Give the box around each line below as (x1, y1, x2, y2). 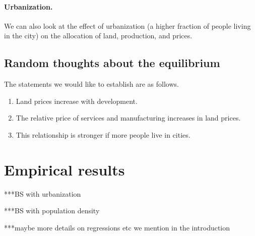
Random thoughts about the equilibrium (4, 55, 220, 71)
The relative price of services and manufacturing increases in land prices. (16, 112, 241, 123)
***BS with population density (4, 205, 100, 216)
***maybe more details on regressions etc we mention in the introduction (4, 222, 230, 232)
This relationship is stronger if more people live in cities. (16, 129, 190, 140)
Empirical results (4, 159, 125, 180)
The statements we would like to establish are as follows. (4, 79, 179, 89)
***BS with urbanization (4, 188, 81, 199)
